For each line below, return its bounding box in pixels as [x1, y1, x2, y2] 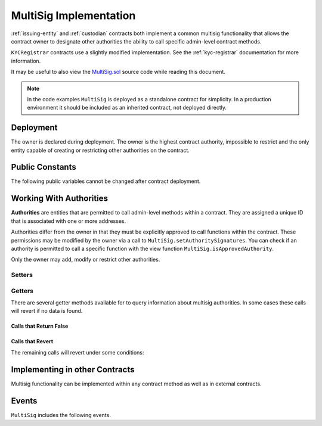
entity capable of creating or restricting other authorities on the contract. [11, 147, 190, 154]
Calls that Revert [11, 338, 54, 345]
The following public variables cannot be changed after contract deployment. [11, 178, 201, 185]
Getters [11, 287, 34, 295]
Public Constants [11, 162, 77, 172]
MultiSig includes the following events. [11, 411, 112, 418]
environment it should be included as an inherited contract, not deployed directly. [27, 104, 227, 111]
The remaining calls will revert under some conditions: [11, 349, 144, 356]
